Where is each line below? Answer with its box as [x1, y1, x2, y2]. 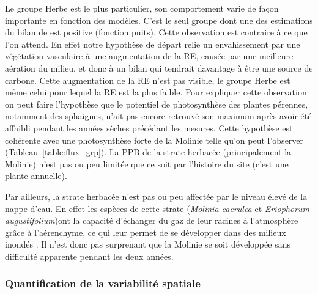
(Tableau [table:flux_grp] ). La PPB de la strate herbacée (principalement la [5, 145, 292, 158]
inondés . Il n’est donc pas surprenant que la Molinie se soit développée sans [5, 238, 290, 251]
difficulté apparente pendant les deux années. [5, 249, 174, 262]
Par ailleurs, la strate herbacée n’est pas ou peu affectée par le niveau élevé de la [5, 189, 308, 202]
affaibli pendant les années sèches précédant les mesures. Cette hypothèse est [5, 121, 293, 134]
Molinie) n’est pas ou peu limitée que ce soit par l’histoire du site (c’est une [5, 157, 289, 170]
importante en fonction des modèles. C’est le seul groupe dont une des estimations [5, 13, 313, 26]
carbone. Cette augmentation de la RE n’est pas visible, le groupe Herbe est [5, 73, 290, 86]
